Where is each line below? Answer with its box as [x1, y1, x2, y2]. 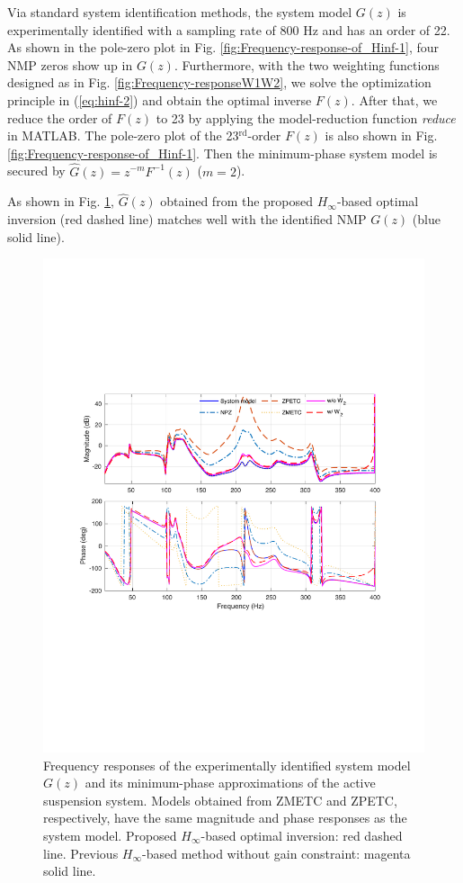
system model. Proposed [43, 826, 177, 845]
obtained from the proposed [160, 192, 314, 211]
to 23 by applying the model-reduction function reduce [156, 108, 456, 127]
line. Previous [43, 843, 119, 862]
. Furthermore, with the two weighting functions [174, 55, 440, 74]
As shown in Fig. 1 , [7, 192, 114, 211]
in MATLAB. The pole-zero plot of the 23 [7, 126, 239, 145]
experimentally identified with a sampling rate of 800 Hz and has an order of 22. [7, 20, 450, 39]
